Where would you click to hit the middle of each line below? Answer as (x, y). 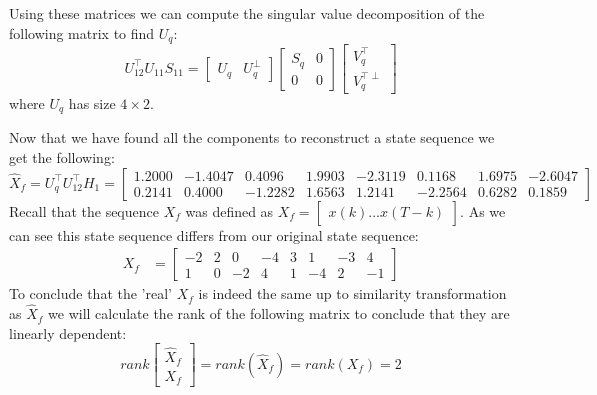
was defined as (229, 210)
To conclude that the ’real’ (90, 293)
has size (92, 103)
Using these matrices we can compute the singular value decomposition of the (247, 13)
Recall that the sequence (84, 210)
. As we (483, 210)
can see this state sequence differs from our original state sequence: (214, 234)
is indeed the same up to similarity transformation (352, 293)
